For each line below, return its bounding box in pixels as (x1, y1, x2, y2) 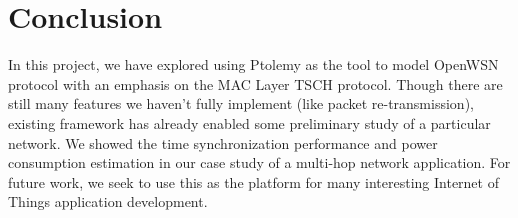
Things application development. (8, 191, 208, 212)
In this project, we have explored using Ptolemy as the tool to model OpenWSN (8, 54, 499, 75)
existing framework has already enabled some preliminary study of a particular (8, 112, 491, 133)
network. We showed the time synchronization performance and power (8, 132, 438, 153)
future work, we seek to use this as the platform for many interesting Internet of (8, 171, 499, 192)
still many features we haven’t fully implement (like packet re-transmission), (8, 93, 474, 114)
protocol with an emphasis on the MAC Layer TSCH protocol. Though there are (8, 73, 503, 94)
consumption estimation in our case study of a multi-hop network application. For (8, 152, 511, 173)
